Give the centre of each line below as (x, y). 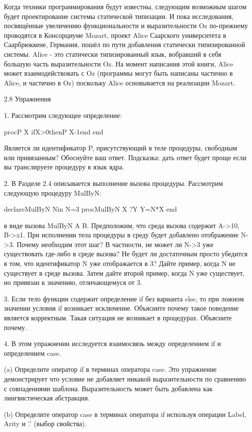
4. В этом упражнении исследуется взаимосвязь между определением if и (113, 343)
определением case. (33, 353)
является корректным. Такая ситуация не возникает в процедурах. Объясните (118, 318)
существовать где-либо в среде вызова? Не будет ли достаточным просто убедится (126, 254)
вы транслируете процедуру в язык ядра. (64, 167)
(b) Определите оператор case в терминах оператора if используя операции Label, (125, 414)
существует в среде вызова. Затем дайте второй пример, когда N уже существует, (124, 273)
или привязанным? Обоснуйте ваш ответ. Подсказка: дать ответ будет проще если (125, 157)
